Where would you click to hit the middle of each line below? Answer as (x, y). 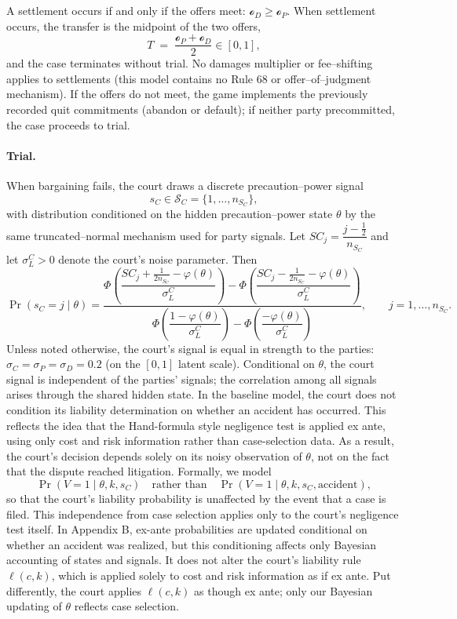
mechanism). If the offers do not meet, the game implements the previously (187, 94)
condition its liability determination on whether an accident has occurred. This (196, 410)
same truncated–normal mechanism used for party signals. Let (156, 235)
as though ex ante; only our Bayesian (283, 590)
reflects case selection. (126, 606)
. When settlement (331, 10)
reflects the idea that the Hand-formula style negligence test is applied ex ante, (196, 425)
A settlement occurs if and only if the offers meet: (126, 10)
